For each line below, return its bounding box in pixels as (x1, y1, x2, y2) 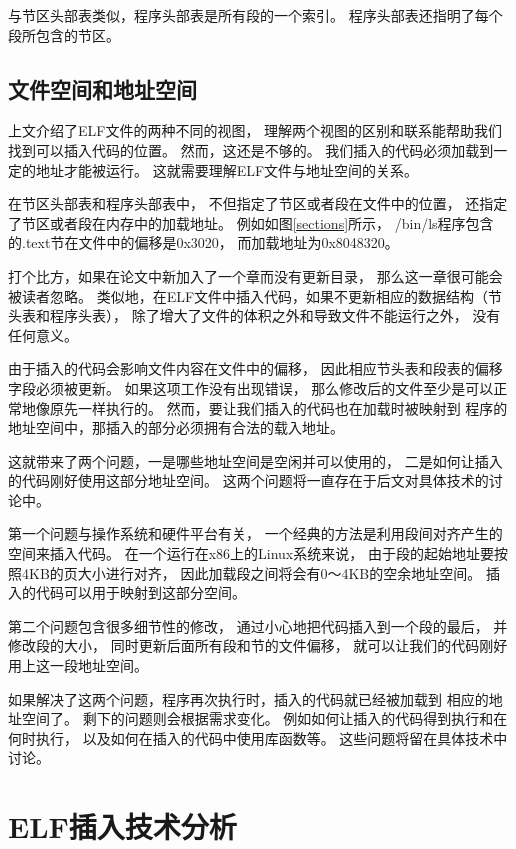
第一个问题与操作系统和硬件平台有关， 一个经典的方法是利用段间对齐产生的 (8, 523, 503, 544)
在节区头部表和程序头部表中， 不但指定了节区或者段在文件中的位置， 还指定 (8, 193, 508, 214)
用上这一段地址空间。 (8, 655, 148, 676)
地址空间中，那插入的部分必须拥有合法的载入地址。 (8, 417, 344, 438)
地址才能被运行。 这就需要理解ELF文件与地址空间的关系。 (35, 159, 419, 180)
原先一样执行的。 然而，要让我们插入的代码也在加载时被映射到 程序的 (49, 397, 508, 418)
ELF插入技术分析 (8, 806, 237, 847)
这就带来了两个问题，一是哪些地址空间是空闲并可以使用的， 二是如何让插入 (8, 450, 503, 471)
